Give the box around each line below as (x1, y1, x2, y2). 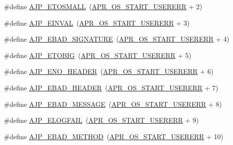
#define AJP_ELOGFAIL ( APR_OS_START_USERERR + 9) (4, 115, 199, 125)
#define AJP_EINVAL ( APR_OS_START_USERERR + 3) (4, 17, 190, 28)
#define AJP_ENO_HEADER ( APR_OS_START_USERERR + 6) (4, 66, 214, 76)
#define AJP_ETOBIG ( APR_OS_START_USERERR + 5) (4, 50, 191, 60)
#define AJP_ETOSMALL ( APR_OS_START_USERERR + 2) (4, 1, 202, 11)
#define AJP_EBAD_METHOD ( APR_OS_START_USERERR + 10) (4, 131, 223, 141)
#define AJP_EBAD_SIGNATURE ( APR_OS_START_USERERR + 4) (4, 34, 230, 44)
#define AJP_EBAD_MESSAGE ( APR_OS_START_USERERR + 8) (4, 99, 222, 109)
